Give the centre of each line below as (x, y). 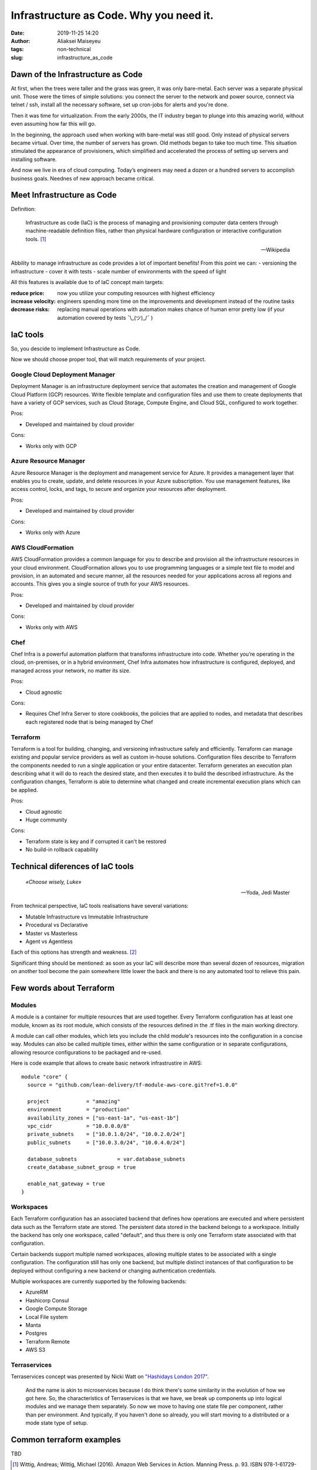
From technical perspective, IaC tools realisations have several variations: (100, 906)
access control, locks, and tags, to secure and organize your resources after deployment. (119, 489)
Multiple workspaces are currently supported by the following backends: (99, 1281)
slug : (17, 57)
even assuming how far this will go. (53, 124)
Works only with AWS (52, 627)
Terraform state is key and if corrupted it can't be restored (96, 841)
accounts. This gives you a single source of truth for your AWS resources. (100, 584)
